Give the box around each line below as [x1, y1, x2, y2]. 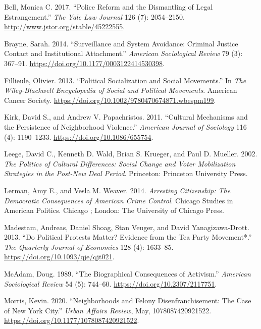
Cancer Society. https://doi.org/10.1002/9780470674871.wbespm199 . [4, 94, 216, 105]
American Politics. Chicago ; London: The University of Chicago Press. [4, 205, 224, 215]
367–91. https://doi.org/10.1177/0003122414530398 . [4, 58, 165, 68]
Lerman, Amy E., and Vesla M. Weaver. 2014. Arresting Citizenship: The [4, 185, 231, 195]
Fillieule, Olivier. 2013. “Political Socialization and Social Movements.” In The [4, 75, 246, 85]
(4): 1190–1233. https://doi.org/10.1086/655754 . [4, 131, 153, 142]
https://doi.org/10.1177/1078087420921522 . [4, 315, 139, 325]
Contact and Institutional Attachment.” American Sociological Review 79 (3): [4, 48, 243, 59]
